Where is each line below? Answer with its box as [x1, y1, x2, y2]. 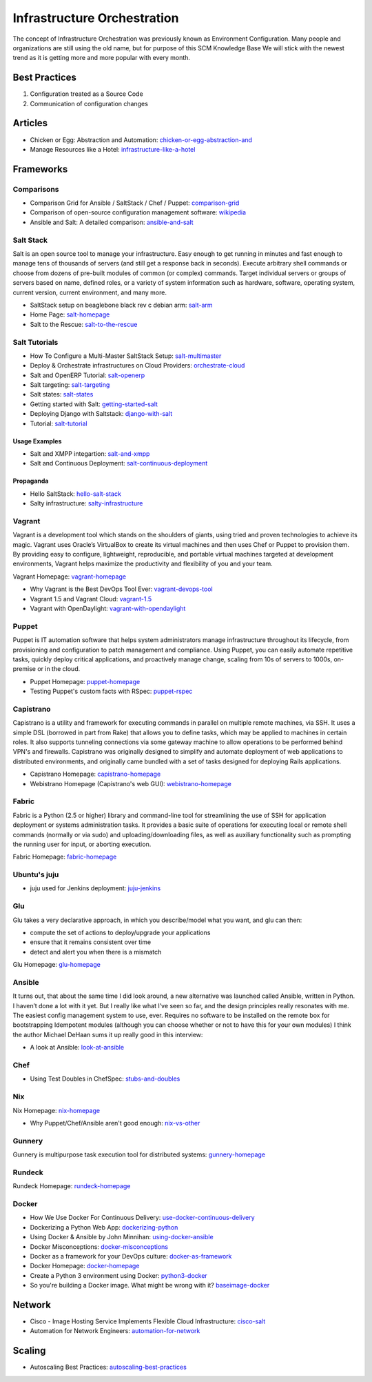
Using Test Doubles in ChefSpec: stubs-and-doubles [30, 1074, 180, 1083]
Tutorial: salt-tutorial [30, 419, 87, 428]
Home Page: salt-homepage [30, 310, 110, 319]
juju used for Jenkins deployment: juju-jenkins [30, 884, 161, 892]
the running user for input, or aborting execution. [12, 840, 152, 848]
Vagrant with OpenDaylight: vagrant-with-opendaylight [30, 604, 186, 613]
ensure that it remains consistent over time [30, 938, 152, 946]
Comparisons [12, 184, 59, 194]
